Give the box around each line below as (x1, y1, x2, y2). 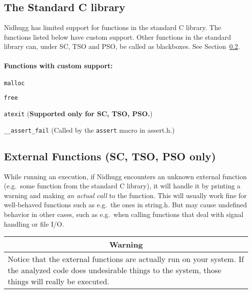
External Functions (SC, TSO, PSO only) (4, 148, 216, 163)
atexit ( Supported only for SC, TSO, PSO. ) (4, 108, 153, 119)
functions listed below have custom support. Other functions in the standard (4, 31, 231, 42)
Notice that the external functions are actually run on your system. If (8, 253, 244, 265)
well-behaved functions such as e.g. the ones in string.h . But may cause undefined (4, 200, 247, 210)
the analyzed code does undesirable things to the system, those (8, 264, 221, 276)
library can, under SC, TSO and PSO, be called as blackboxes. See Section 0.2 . (4, 41, 240, 51)
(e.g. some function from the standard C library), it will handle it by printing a (4, 181, 241, 191)
